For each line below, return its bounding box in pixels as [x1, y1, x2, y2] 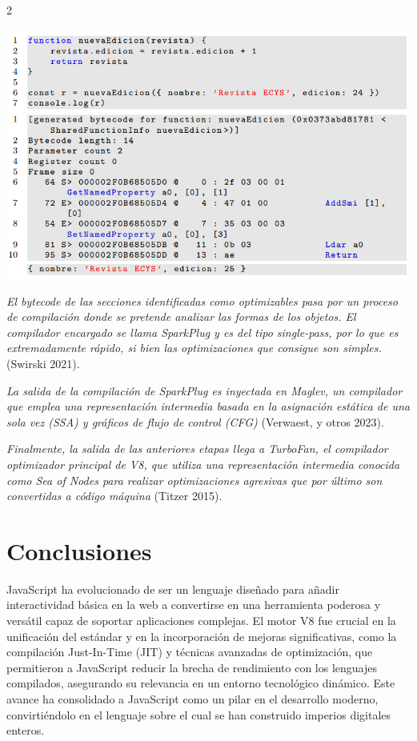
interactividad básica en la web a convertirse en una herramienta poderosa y [6, 596, 381, 613]
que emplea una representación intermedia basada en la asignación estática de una [6, 398, 410, 415]
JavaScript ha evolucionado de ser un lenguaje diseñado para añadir [6, 580, 339, 597]
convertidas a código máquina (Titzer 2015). [6, 487, 223, 504]
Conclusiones [6, 534, 152, 567]
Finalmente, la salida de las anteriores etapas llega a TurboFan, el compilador [6, 440, 388, 457]
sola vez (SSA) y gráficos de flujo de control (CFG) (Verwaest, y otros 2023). [6, 413, 384, 430]
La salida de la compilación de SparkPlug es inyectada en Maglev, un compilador [6, 382, 403, 399]
